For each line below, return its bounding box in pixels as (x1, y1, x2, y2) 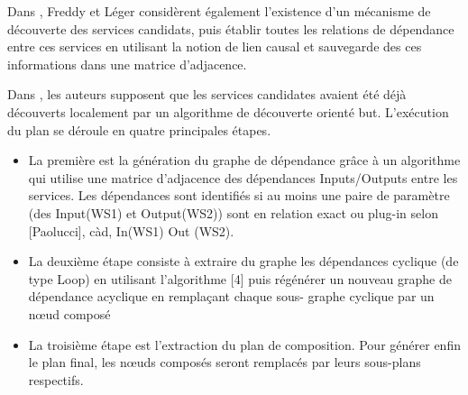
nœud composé (28, 304, 111, 323)
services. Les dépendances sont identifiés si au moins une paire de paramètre (28, 186, 450, 205)
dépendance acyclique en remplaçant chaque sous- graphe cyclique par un (28, 287, 435, 306)
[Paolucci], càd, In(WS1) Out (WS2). (28, 221, 234, 240)
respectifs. (28, 370, 84, 389)
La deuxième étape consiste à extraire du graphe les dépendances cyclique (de (28, 252, 459, 271)
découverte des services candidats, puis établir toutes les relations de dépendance (7, 19, 454, 38)
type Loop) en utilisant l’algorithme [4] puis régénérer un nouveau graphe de (28, 269, 452, 288)
